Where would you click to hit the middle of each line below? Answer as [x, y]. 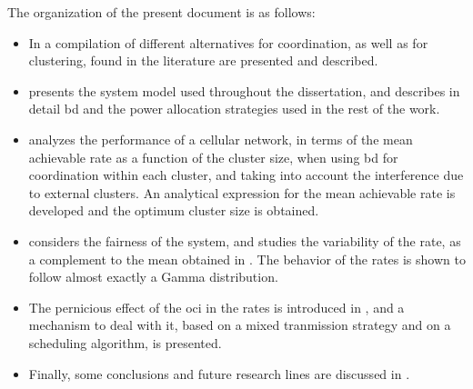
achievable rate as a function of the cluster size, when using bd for [213, 157]
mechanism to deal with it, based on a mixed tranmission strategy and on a [240, 325]
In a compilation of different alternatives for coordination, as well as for [228, 42]
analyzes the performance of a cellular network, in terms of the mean [221, 139]
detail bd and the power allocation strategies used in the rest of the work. [234, 109]
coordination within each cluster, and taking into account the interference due [246, 175]
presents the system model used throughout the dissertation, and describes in [244, 90]
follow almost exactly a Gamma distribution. [153, 277]
